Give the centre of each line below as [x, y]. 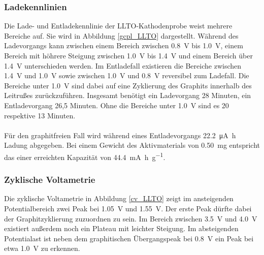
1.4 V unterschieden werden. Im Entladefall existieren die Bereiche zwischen [123, 65]
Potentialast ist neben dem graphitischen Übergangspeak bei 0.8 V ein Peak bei [129, 238]
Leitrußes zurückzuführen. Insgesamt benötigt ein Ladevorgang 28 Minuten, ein [128, 95]
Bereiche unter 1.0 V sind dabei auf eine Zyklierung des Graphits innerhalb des [128, 85]
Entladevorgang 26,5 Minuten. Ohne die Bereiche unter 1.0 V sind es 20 [117, 105]
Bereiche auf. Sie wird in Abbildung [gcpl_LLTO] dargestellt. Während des [121, 35]
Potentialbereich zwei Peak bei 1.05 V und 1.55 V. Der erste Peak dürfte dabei [128, 208]
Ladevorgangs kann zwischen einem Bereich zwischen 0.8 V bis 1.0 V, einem [124, 45]
